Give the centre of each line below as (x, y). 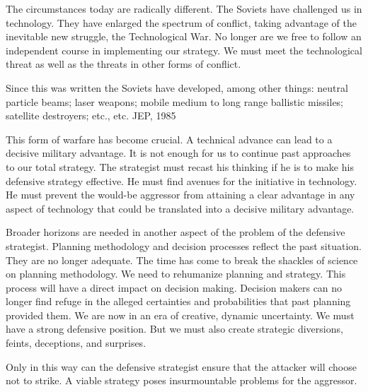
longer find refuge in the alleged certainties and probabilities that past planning (178, 301)
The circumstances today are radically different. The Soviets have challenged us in (184, 8)
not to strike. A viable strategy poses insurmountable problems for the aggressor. (182, 380)
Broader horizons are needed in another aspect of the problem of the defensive (176, 232)
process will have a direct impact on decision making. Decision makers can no (174, 287)
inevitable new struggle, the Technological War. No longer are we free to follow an (184, 36)
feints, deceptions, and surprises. (76, 343)
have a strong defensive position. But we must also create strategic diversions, (174, 329)
